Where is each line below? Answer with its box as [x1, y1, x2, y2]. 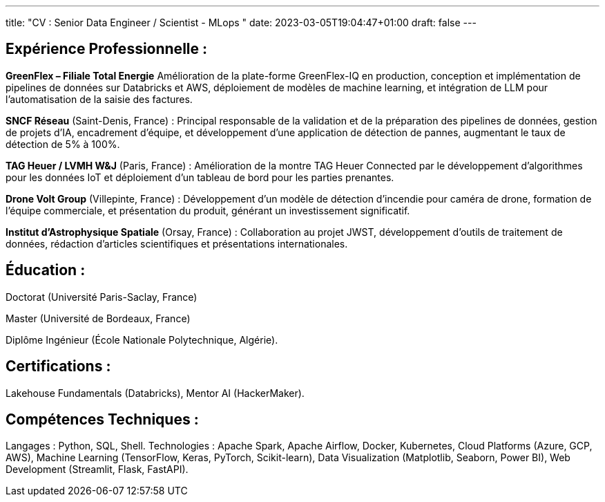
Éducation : [6, 261, 86, 279]
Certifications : [6, 357, 111, 375]
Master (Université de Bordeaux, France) [6, 312, 191, 324]
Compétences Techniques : [6, 410, 199, 428]
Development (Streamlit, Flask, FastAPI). [6, 463, 189, 476]
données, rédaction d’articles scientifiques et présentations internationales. [6, 237, 348, 250]
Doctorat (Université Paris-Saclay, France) [6, 290, 198, 303]
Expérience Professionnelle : [6, 40, 208, 58]
